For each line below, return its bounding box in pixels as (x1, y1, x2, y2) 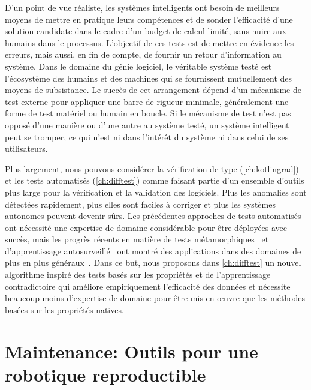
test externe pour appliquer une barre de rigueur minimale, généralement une (5, 95, 289, 107)
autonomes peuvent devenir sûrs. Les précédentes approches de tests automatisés (5, 209, 301, 222)
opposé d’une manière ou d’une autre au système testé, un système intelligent (5, 118, 289, 131)
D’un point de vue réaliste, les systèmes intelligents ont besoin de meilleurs (5, 1, 280, 13)
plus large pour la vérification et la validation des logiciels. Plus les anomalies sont (5, 185, 307, 198)
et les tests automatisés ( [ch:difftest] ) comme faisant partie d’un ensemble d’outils (5, 174, 304, 187)
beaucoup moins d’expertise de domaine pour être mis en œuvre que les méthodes (5, 292, 306, 304)
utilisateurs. (5, 142, 48, 155)
